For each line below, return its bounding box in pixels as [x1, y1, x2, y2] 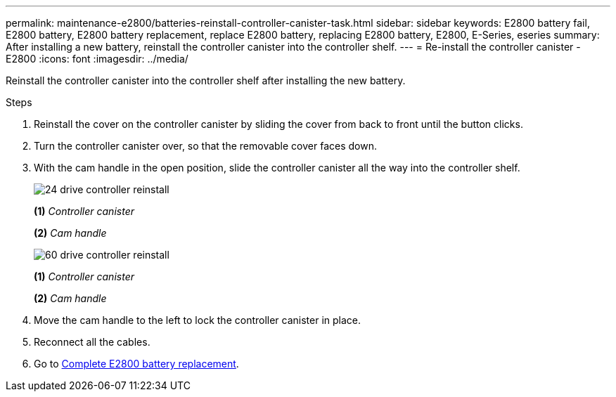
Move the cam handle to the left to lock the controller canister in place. [34, 314, 361, 326]
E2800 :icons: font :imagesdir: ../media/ [6, 53, 188, 65]
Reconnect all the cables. [34, 336, 150, 348]
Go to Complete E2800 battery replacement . [34, 358, 239, 370]
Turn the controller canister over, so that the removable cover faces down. [34, 140, 377, 152]
